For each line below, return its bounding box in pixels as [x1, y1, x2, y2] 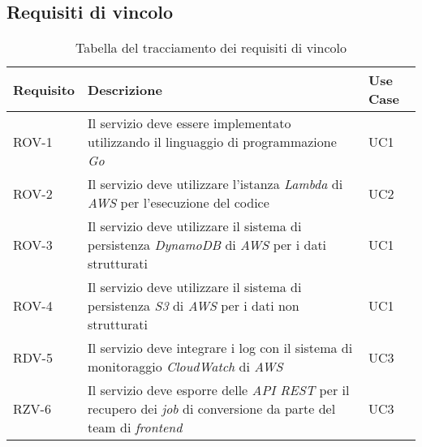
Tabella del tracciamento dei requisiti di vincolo [75, 38, 347, 58]
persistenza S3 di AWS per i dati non [88, 296, 299, 316]
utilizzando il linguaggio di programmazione [88, 132, 337, 152]
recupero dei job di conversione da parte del [88, 399, 336, 419]
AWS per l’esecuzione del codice [88, 193, 269, 213]
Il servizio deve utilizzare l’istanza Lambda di [88, 174, 343, 194]
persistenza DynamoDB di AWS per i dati [88, 235, 327, 255]
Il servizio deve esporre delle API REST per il [88, 380, 350, 400]
